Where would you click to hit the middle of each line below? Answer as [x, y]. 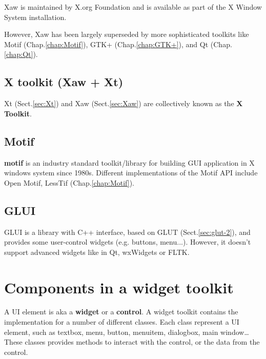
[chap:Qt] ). [21, 54]
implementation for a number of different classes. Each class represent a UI [122, 322]
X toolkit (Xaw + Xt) [64, 82]
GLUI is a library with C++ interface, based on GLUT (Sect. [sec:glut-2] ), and [127, 232]
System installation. [35, 17]
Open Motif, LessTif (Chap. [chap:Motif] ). [69, 182]
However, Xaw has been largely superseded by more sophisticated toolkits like [127, 34]
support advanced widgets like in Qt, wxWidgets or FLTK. [97, 252]
